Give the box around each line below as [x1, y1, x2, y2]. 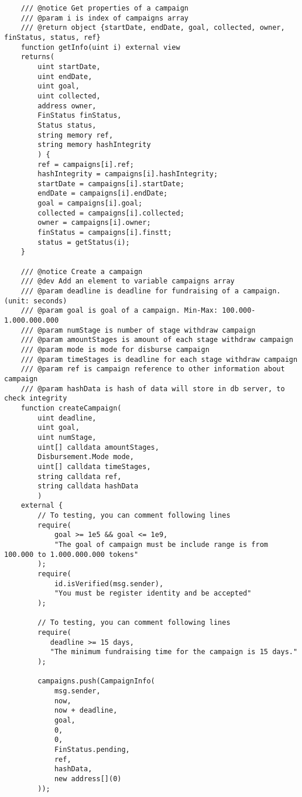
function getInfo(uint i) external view [20, 43, 180, 52]
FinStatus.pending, [54, 745, 130, 754]
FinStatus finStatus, [37, 111, 122, 120]
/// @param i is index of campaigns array [20, 13, 188, 22]
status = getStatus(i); [37, 238, 130, 247]
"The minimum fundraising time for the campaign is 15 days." [50, 648, 298, 656]
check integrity [4, 394, 67, 403]
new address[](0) [54, 774, 122, 783]
